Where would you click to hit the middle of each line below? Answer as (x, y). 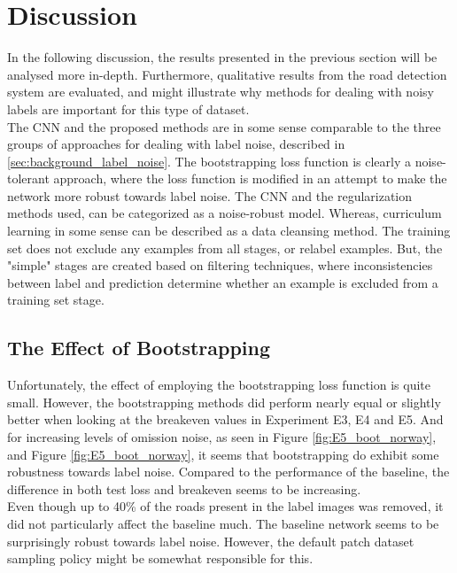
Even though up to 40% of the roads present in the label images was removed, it (225, 506)
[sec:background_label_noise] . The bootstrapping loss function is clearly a (209, 161)
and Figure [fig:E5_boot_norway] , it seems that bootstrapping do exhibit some (223, 454)
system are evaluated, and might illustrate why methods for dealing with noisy (221, 92)
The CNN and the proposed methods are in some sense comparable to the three (224, 126)
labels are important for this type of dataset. (128, 108)
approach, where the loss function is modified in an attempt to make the (250, 178)
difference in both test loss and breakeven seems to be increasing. (184, 488)
